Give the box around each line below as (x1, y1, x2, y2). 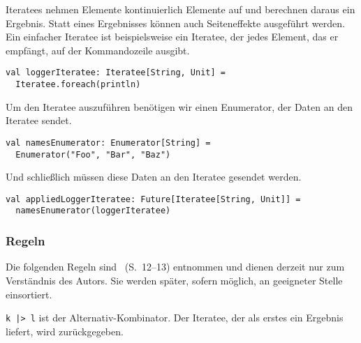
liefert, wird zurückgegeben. (6, 323, 124, 338)
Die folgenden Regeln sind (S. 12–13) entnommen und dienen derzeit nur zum (6, 259, 345, 274)
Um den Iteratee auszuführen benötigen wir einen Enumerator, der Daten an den (6, 99, 353, 114)
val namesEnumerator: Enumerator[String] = (6, 137, 211, 148)
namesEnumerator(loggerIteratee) (15, 206, 171, 216)
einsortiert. (6, 287, 52, 301)
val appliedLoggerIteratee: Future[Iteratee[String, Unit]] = (6, 194, 301, 204)
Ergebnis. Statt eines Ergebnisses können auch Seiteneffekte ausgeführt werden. (6, 15, 345, 30)
